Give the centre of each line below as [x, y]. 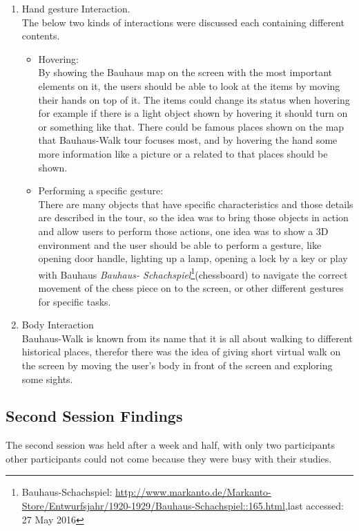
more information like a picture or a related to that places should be [183, 153]
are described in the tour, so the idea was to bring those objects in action [193, 217]
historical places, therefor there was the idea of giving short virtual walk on [181, 352]
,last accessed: [314, 506]
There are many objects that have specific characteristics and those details [196, 204]
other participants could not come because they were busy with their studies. [169, 458]
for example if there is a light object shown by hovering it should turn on [193, 113]
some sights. [47, 379]
